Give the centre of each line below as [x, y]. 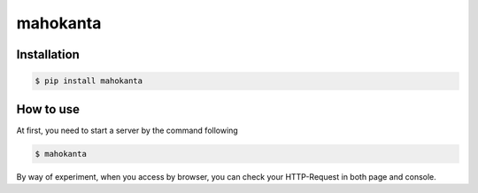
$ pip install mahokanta [89, 81]
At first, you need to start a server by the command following [127, 130]
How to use [48, 109]
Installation [48, 54]
